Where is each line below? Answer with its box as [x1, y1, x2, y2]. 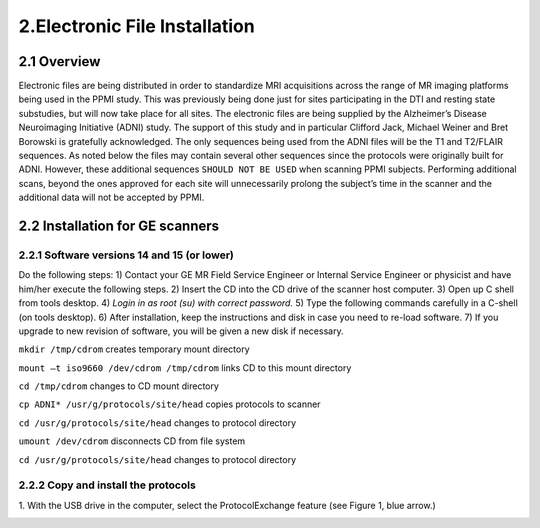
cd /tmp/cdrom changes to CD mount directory [18, 380, 220, 392]
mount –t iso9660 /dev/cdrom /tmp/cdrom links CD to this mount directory [18, 361, 352, 374]
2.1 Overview [18, 53, 101, 70]
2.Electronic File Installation [18, 15, 255, 37]
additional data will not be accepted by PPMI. [18, 191, 205, 204]
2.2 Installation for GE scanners [18, 218, 220, 234]
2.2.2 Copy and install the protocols [18, 478, 197, 492]
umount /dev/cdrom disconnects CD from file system [18, 435, 246, 447]
